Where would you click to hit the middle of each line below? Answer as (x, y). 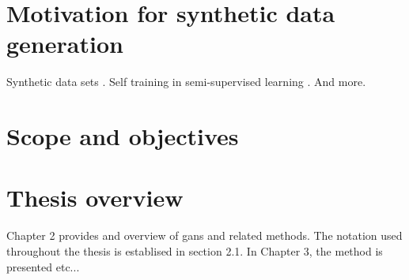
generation (65, 44)
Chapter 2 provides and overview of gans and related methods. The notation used (204, 235)
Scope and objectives (123, 136)
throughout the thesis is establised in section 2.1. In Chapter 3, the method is (195, 251)
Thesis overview (95, 198)
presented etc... (43, 266)
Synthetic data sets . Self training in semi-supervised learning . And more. (186, 82)
